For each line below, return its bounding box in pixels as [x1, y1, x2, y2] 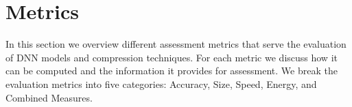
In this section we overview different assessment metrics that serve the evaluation [5, 37, 347, 51]
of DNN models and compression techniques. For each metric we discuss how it [5, 50, 338, 64]
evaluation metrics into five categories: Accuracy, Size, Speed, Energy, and [5, 76, 317, 91]
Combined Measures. [5, 90, 93, 104]
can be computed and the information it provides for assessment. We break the [5, 63, 338, 78]
